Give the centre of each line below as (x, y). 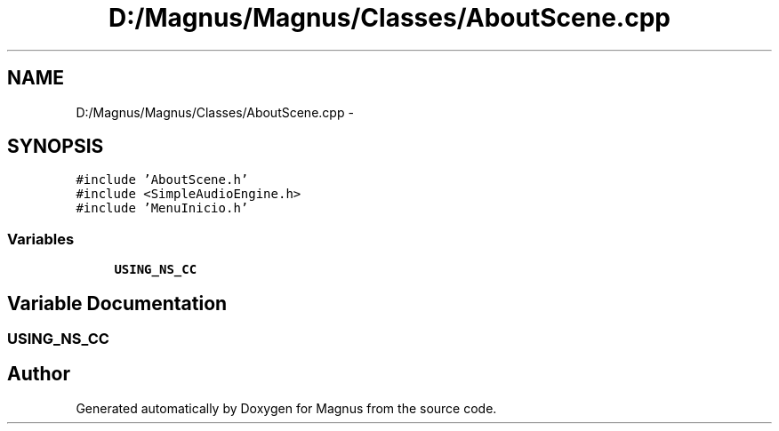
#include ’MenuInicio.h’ (162, 208)
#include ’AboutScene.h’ (162, 180)
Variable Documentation (117, 303)
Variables (41, 239)
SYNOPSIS (56, 147)
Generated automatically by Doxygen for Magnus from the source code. (286, 408)
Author (39, 374)
